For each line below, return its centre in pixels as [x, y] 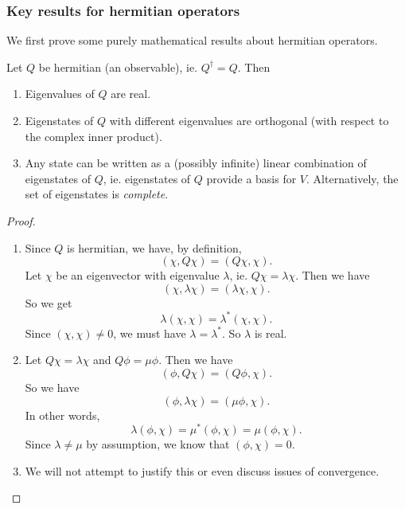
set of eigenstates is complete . [97, 194]
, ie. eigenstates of [147, 178]
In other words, [62, 415]
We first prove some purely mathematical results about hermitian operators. [192, 40]
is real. [271, 333]
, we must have [150, 333]
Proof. [21, 220]
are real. [131, 94]
